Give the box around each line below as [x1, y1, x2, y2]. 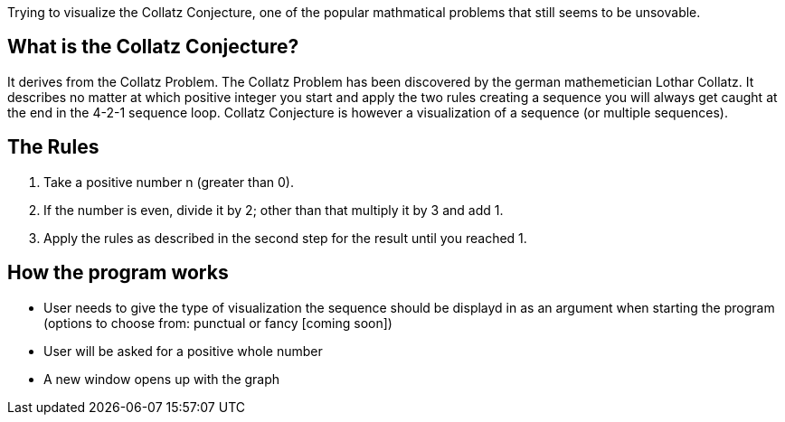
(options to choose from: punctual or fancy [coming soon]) [43, 314, 392, 331]
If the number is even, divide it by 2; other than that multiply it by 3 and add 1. [43, 202, 504, 218]
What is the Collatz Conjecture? [7, 35, 299, 59]
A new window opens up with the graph [43, 370, 280, 387]
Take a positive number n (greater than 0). [43, 173, 294, 190]
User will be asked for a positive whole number [43, 342, 323, 359]
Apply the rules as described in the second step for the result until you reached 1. [43, 230, 527, 246]
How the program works [7, 261, 229, 285]
